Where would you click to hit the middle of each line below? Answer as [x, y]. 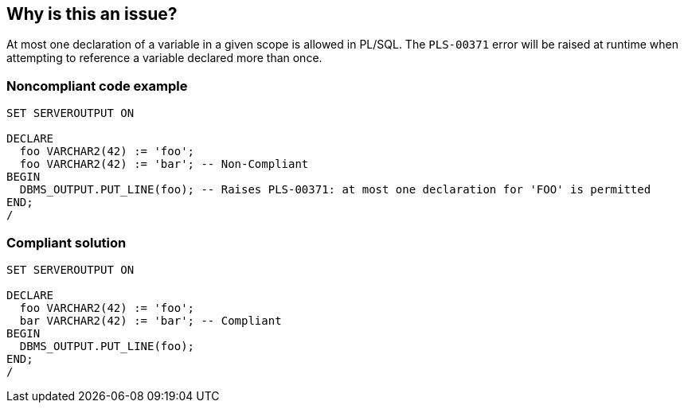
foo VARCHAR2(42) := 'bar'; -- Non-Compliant [164, 164]
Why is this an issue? [92, 14]
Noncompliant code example [97, 86]
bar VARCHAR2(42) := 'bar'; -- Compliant [150, 320]
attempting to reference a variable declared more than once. [164, 58]
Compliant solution [66, 242]
